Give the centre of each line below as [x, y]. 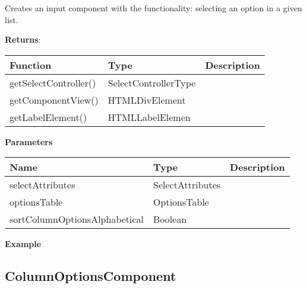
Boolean [170, 219]
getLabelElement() [48, 117]
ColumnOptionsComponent [91, 276]
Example [23, 244]
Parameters [29, 141]
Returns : [23, 39]
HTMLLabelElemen [149, 117]
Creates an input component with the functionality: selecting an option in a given [153, 8]
